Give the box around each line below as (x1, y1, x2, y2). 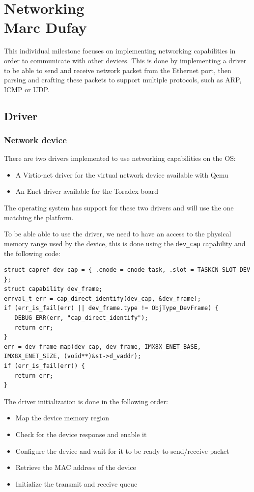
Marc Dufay (4, 17, 87, 37)
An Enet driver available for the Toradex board (15, 186, 158, 196)
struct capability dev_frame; (4, 285, 103, 293)
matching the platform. (4, 212, 74, 222)
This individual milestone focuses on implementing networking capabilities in (4, 46, 236, 56)
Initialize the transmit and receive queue (15, 478, 138, 489)
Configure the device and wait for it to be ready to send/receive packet (15, 445, 229, 456)
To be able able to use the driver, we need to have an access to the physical (4, 229, 231, 239)
